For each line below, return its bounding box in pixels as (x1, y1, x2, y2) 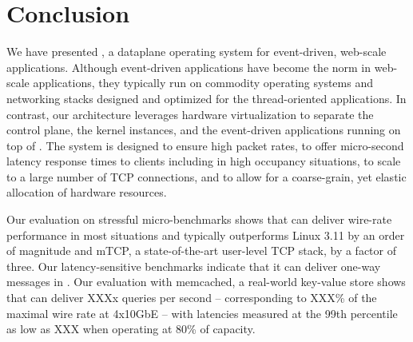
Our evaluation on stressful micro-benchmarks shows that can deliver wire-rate (6, 211, 392, 228)
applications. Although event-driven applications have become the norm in (6, 58, 371, 75)
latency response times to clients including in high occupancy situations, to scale (6, 153, 401, 169)
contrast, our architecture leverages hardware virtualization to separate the (6, 105, 374, 122)
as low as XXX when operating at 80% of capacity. (6, 320, 256, 337)
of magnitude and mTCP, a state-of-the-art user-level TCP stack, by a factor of (6, 242, 396, 259)
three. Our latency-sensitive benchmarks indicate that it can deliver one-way (6, 257, 381, 274)
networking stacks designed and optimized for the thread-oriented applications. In (6, 89, 407, 106)
